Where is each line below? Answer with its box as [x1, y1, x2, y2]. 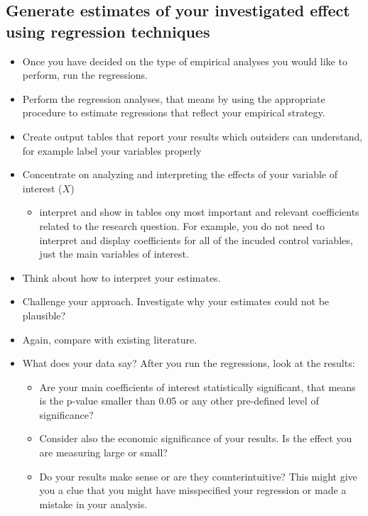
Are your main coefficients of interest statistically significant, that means [39, 379, 356, 394]
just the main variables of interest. [39, 246, 189, 261]
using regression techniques [6, 20, 210, 42]
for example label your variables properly [22, 143, 202, 158]
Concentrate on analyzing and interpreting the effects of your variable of [22, 167, 338, 182]
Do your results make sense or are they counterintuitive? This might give [39, 468, 357, 483]
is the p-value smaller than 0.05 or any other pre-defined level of [39, 393, 319, 408]
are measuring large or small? [39, 445, 168, 460]
